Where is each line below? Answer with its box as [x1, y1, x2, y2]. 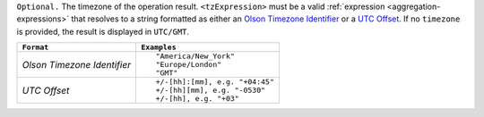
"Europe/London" [155, 60, 222, 70]
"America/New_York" [155, 52, 235, 62]
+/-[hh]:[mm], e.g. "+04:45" [155, 77, 275, 87]
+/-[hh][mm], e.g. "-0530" [155, 86, 266, 96]
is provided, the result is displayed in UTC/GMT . [16, 26, 190, 37]
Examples [140, 43, 177, 53]
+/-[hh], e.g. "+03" [155, 94, 239, 104]
